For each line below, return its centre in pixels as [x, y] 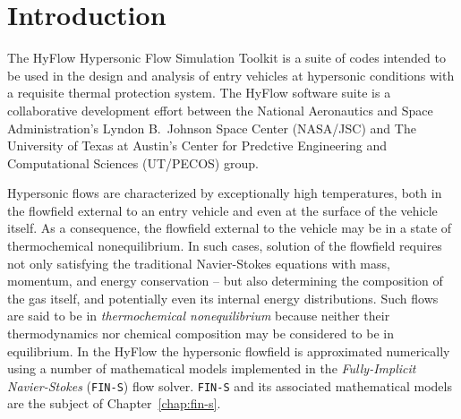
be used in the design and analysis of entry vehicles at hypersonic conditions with [231, 75]
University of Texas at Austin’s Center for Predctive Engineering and [197, 145]
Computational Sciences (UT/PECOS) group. [133, 162]
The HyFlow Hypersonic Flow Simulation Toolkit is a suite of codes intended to [226, 58]
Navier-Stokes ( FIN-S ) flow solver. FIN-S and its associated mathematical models [230, 385]
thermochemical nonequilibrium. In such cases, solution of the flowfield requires [225, 246]
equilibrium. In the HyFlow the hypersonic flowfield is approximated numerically [229, 351]
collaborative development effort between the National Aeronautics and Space [220, 110]
